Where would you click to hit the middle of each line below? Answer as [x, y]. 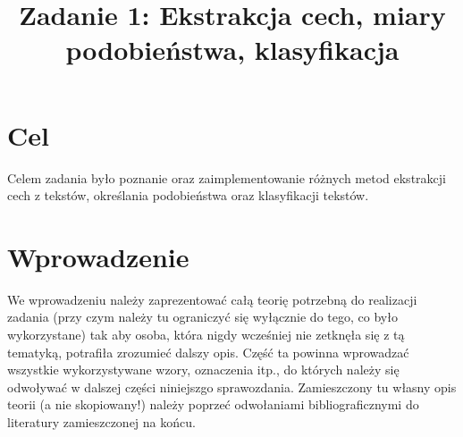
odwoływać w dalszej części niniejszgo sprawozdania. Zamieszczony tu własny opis [232, 387]
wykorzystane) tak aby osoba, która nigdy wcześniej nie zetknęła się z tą [206, 334]
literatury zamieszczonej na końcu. [101, 421]
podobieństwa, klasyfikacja [232, 50]
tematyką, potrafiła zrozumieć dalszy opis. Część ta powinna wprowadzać [208, 352]
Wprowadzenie [98, 256]
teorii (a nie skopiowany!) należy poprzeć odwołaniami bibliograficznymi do [213, 404]
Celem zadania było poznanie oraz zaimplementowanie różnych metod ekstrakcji [227, 177]
